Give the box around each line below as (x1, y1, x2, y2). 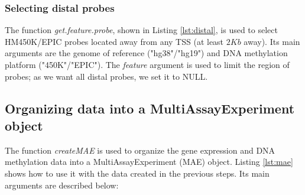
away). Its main (244, 35, 300, 47)
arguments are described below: (5, 178, 119, 191)
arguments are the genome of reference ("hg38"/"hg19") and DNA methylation (5, 47, 288, 59)
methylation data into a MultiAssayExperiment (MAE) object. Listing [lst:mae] (5, 155, 293, 168)
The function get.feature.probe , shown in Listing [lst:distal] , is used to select (5, 24, 278, 36)
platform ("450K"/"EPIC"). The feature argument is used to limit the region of (5, 58, 290, 70)
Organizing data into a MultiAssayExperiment (5, 99, 295, 117)
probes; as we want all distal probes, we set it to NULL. (5, 70, 208, 82)
